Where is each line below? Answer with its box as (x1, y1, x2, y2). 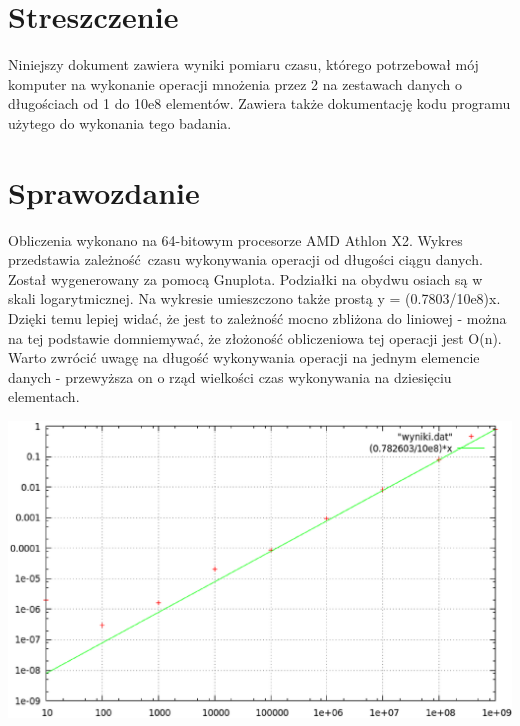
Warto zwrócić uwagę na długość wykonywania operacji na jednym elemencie (8, 347, 480, 368)
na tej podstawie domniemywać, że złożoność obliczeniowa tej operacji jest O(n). (8, 327, 502, 348)
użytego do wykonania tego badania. (8, 112, 232, 133)
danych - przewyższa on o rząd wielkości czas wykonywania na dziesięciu (8, 366, 452, 387)
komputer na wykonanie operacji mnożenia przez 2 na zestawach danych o (8, 73, 462, 94)
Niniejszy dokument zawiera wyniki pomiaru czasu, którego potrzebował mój (8, 54, 479, 75)
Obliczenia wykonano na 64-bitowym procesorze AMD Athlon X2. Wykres (8, 229, 463, 250)
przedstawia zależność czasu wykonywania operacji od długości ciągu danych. (8, 249, 483, 270)
